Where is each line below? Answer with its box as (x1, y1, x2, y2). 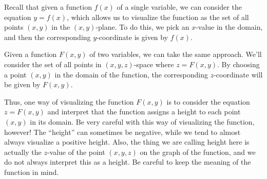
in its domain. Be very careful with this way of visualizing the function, (30, 116, 255, 127)
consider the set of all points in (4, 58, 102, 69)
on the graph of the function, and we (140, 146, 256, 157)
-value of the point (47, 146, 105, 157)
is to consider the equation (166, 96, 250, 107)
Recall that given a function (4, 2, 92, 12)
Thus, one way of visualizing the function (4, 96, 134, 107)
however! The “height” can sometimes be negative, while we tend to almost (4, 126, 241, 137)
